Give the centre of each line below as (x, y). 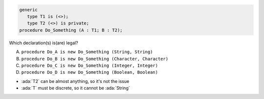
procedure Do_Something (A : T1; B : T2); (71, 30)
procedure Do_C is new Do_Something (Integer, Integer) (90, 65)
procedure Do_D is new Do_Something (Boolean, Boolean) (90, 72)
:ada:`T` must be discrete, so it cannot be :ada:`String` (76, 88)
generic (28, 10)
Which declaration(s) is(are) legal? (44, 43)
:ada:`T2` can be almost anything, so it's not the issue (75, 81)
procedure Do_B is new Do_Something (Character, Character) (95, 59)
